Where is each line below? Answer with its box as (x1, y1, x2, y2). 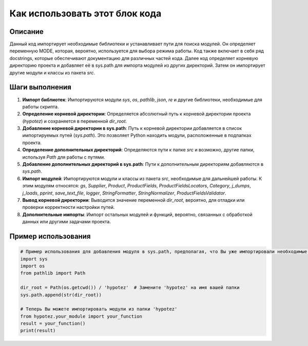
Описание (9, 27, 44, 36)
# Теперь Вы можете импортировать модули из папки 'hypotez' (20, 306, 178, 312)
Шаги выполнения (9, 83, 71, 92)
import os (20, 263, 45, 269)
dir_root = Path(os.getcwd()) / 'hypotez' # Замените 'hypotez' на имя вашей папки (20, 285, 240, 291)
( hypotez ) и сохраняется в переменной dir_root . (22, 118, 127, 124)
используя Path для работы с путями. (22, 154, 105, 160)
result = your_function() (20, 321, 86, 326)
